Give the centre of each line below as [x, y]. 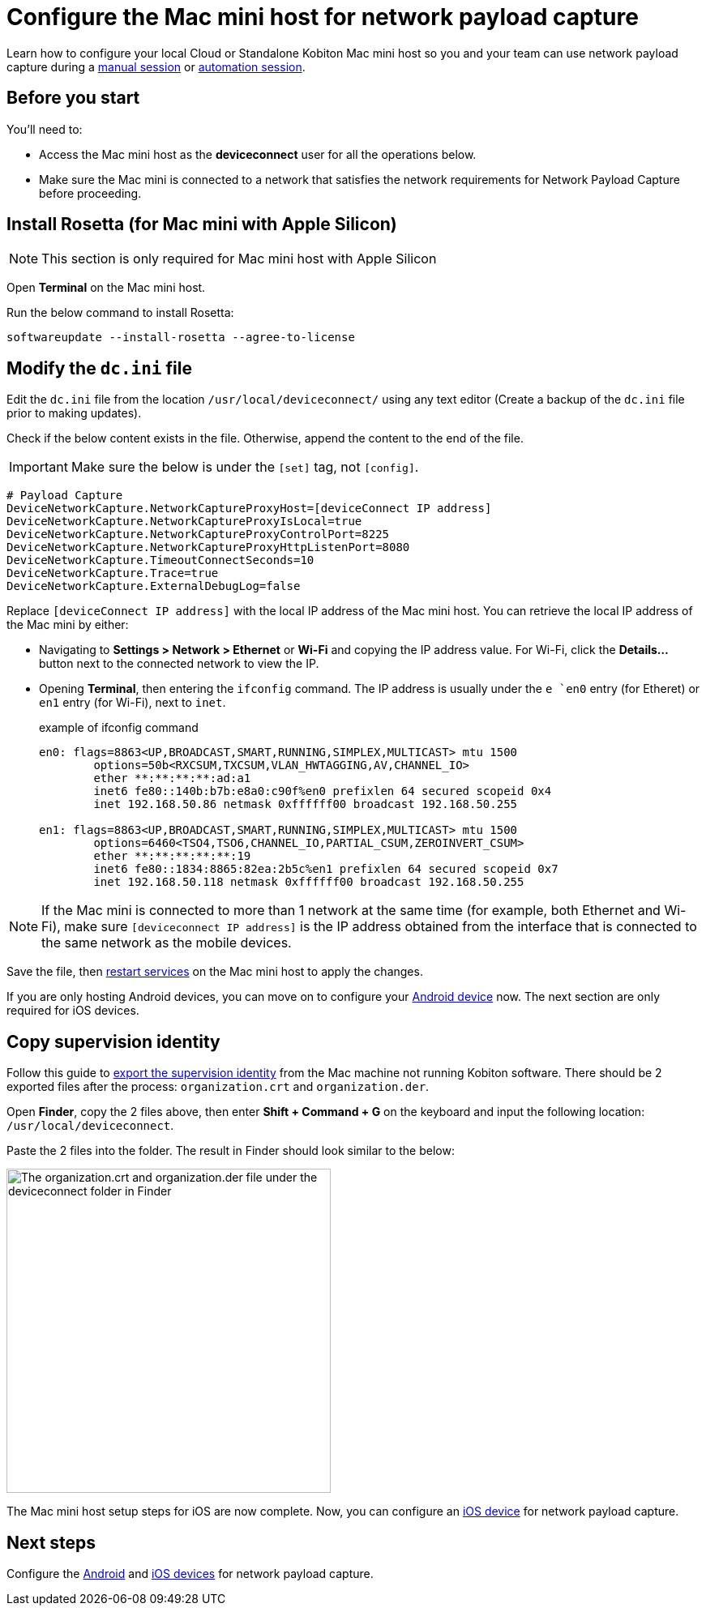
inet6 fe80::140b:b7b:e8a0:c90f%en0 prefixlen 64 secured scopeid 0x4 [323, 791]
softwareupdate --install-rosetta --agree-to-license [181, 338]
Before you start [73, 98]
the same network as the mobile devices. [167, 943]
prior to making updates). [74, 413]
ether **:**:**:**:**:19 [172, 856]
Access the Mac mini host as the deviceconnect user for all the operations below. [258, 154]
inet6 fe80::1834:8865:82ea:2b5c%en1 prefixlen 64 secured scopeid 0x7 [326, 869]
